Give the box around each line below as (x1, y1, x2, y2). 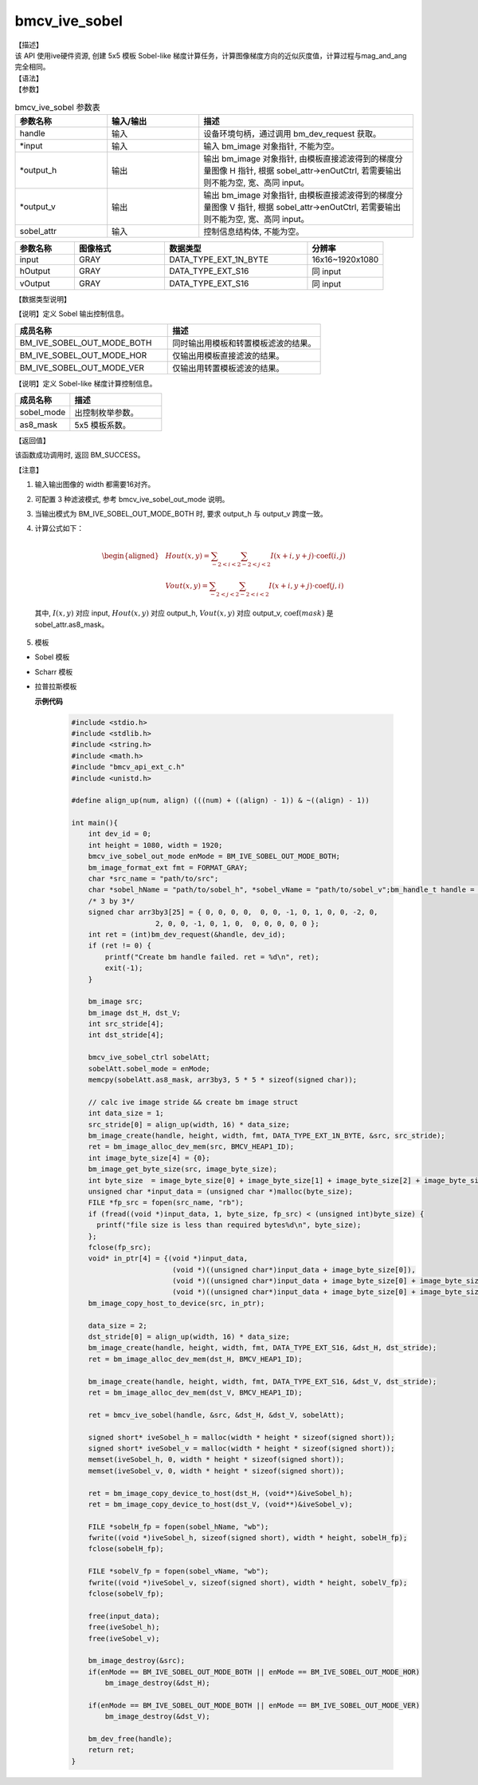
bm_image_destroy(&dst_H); (104, 1679, 210, 1688)
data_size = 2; (88, 1321, 147, 1330)
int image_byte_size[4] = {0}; (88, 1154, 210, 1162)
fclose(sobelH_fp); (88, 1545, 165, 1553)
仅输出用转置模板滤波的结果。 (172, 362, 284, 374)
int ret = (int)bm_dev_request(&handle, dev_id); (88, 930, 286, 939)
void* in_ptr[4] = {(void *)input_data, (88, 1254, 249, 1263)
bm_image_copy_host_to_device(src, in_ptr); (88, 1298, 265, 1308)
